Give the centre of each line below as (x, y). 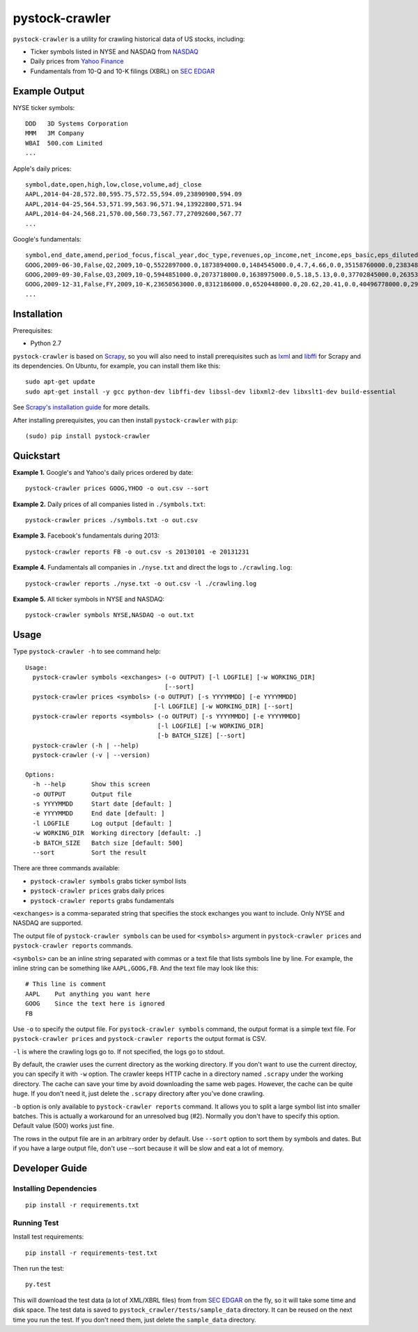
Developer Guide (50, 1169)
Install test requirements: (48, 1237)
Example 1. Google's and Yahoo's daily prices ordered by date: (103, 472)
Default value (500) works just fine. (63, 1126)
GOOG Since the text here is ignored (95, 1004)
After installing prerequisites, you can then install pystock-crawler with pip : (125, 420)
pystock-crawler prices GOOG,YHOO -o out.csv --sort (117, 488)
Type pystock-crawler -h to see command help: (87, 652)
